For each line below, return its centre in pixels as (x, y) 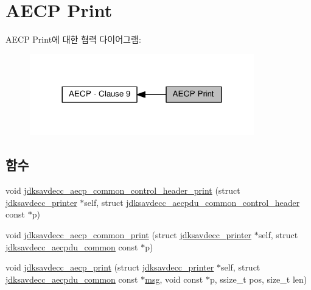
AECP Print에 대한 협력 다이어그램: (73, 39)
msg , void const (174, 279)
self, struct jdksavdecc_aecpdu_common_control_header (192, 202)
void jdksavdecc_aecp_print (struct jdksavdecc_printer (110, 267)
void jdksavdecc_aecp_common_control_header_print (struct (123, 190)
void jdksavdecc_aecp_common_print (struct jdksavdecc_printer (129, 235)
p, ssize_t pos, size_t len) (258, 279)
